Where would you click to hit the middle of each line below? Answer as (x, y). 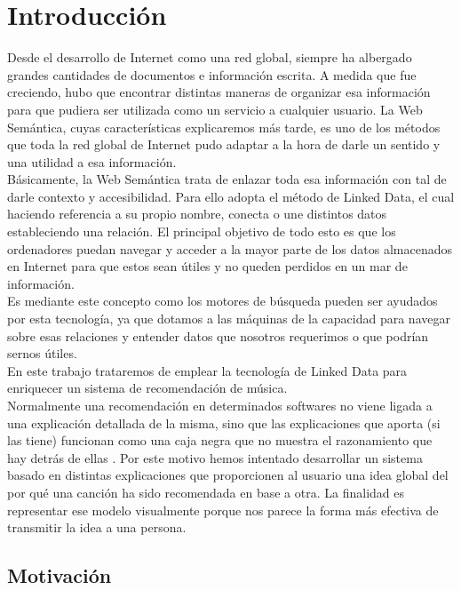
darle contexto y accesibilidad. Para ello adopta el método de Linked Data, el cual (231, 196)
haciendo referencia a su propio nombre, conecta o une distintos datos (197, 214)
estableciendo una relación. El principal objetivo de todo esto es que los (202, 231)
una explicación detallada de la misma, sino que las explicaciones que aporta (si (224, 423)
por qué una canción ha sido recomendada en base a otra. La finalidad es (206, 492)
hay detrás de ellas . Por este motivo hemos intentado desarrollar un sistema (215, 457)
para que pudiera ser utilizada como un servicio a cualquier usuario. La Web (215, 109)
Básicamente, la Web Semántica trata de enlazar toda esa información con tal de (227, 179)
